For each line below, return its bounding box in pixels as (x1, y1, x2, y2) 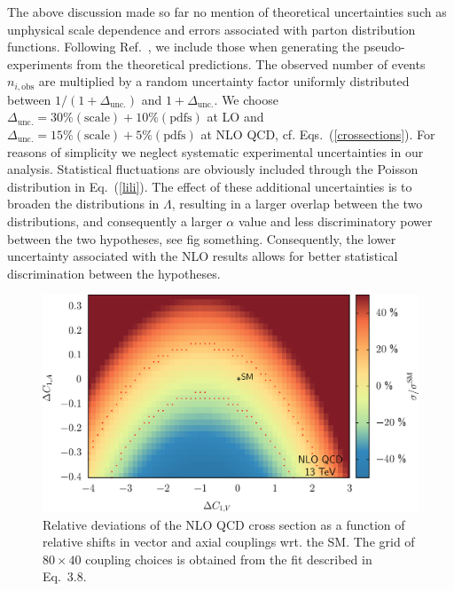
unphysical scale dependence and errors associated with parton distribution (7, 20, 416, 38)
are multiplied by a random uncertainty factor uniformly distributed (38, 72, 410, 91)
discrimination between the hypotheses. (7, 264, 221, 282)
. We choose (214, 90, 278, 108)
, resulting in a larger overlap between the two (171, 194, 423, 213)
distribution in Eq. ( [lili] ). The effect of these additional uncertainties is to (7, 177, 412, 195)
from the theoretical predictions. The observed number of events (76, 54, 426, 73)
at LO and (207, 107, 264, 126)
